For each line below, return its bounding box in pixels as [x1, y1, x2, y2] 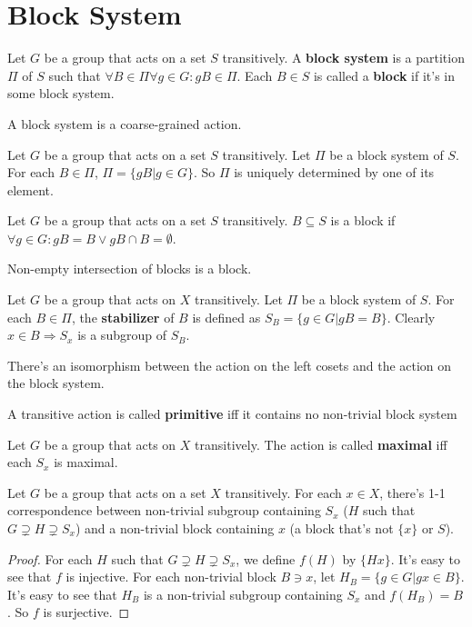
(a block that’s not [289, 519, 394, 537]
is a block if [330, 211, 396, 230]
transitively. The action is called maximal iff [195, 434, 447, 453]
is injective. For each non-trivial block [65, 567, 276, 586]
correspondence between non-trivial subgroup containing [7, 501, 321, 520]
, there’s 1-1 [379, 483, 446, 502]
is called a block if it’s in [313, 65, 456, 85]
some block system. [7, 84, 115, 103]
